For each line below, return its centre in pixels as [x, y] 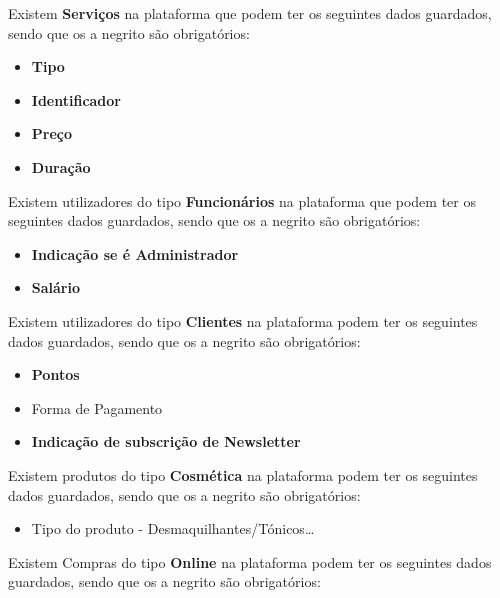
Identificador [76, 99]
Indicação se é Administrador [135, 253]
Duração [61, 166]
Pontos [55, 374]
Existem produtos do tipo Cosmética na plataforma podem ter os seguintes [243, 474]
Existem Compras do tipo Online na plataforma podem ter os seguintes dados [250, 561]
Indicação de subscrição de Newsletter [166, 441]
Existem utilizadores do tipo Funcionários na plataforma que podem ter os [242, 200]
